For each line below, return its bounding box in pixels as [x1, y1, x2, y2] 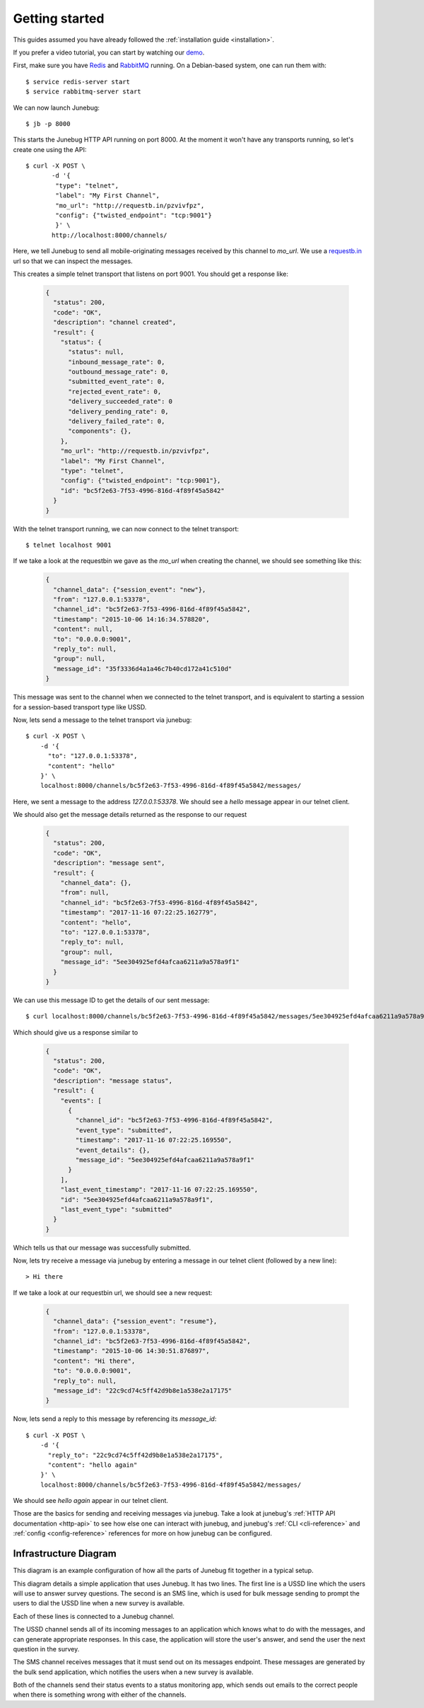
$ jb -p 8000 [25, 120, 71, 127]
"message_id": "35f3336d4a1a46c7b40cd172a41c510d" [53, 665, 232, 673]
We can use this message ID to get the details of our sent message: [13, 996, 210, 1004]
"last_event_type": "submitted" [60, 1205, 173, 1213]
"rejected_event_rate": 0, [68, 388, 162, 395]
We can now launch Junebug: [13, 103, 100, 112]
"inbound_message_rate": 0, [68, 358, 165, 366]
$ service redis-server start [25, 78, 131, 86]
